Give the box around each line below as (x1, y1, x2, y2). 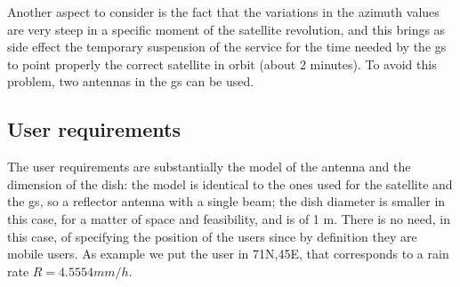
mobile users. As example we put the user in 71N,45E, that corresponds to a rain (7, 244, 449, 263)
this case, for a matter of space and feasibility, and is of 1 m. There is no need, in (7, 209, 450, 227)
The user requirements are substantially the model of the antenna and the (7, 157, 411, 176)
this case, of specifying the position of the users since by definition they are (7, 227, 417, 245)
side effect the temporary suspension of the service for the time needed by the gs (7, 37, 447, 56)
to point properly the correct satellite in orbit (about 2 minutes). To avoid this (7, 54, 437, 73)
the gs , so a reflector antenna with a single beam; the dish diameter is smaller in (7, 192, 446, 211)
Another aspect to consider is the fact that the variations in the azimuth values (7, 3, 440, 20)
